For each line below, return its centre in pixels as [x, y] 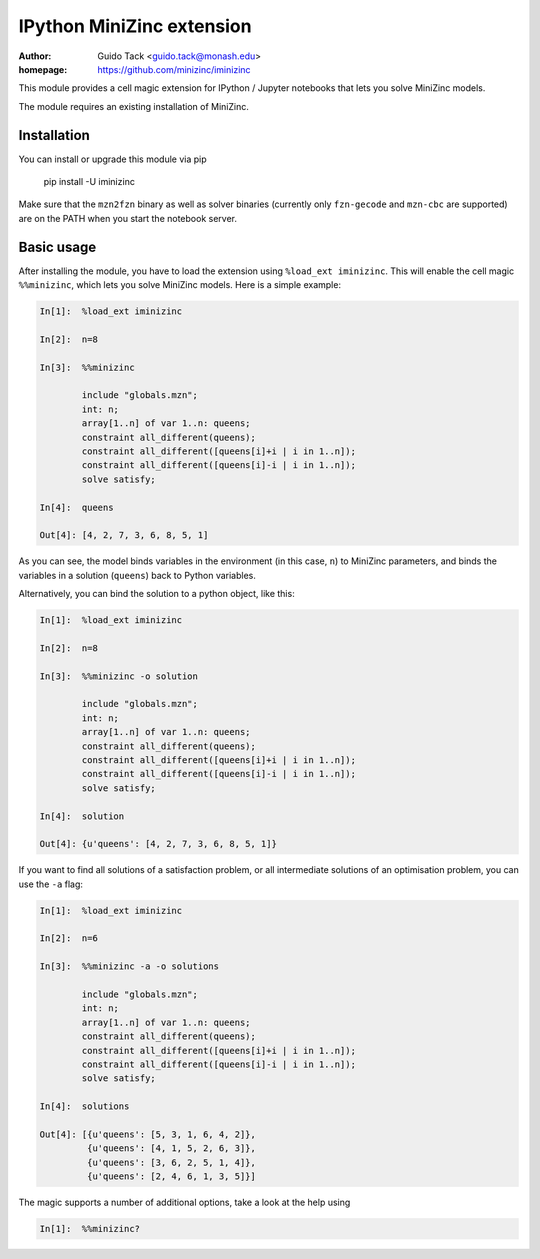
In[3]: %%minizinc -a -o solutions [129, 966]
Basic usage [57, 246]
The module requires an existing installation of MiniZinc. [133, 106]
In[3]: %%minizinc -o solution [119, 676]
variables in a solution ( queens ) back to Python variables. [137, 575]
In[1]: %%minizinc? [89, 1229]
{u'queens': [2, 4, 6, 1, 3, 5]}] [171, 1176]
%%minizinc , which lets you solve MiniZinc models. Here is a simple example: [180, 285]
